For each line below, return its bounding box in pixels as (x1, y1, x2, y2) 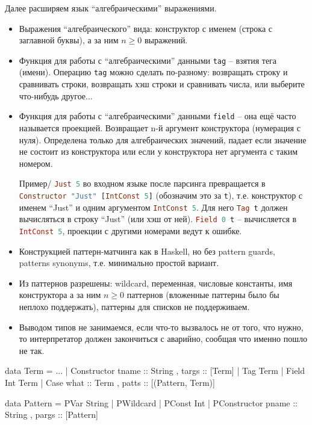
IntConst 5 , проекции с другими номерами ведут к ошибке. (19, 224, 242, 237)
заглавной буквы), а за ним (19, 34, 119, 46)
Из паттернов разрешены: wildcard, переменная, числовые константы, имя (19, 276, 293, 289)
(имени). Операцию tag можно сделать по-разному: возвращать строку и (19, 66, 288, 78)
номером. (19, 157, 53, 169)
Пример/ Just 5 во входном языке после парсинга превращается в (19, 177, 266, 190)
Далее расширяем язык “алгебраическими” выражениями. (5, 2, 217, 14)
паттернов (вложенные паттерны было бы (126, 288, 279, 301)
